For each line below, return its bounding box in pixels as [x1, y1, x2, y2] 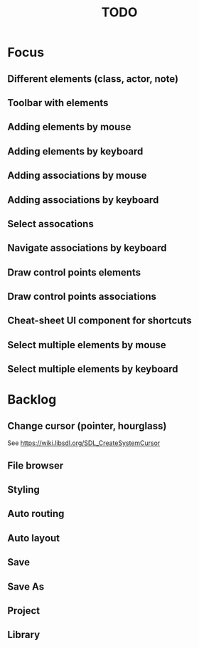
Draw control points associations [7, 291, 157, 303]
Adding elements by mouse [7, 121, 131, 133]
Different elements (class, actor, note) [7, 73, 179, 85]
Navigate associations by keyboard [7, 242, 167, 254]
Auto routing [7, 508, 65, 520]
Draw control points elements [7, 266, 141, 278]
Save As [7, 580, 45, 592]
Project [7, 605, 41, 617]
